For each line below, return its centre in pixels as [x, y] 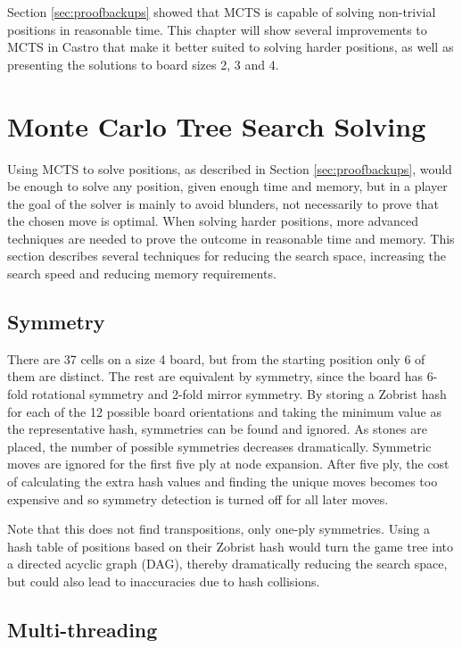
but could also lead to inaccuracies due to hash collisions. [164, 581]
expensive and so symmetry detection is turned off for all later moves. [198, 498]
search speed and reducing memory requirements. [142, 274]
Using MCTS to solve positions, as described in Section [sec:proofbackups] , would [230, 168]
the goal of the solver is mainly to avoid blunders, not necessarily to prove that [223, 203]
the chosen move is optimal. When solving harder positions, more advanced [213, 221]
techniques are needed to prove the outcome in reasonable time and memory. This [231, 238]
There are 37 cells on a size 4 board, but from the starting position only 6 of [216, 358]
